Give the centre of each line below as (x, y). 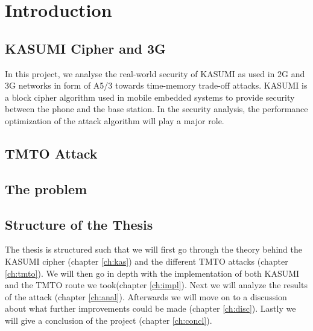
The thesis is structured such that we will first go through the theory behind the (153, 249)
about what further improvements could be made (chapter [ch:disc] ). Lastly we (150, 308)
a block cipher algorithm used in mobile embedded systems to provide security (150, 97)
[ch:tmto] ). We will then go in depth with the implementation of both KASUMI (152, 273)
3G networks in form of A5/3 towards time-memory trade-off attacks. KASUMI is (156, 85)
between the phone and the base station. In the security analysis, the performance (156, 109)
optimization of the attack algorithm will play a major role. (115, 120)
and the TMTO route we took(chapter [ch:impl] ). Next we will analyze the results (156, 285)
